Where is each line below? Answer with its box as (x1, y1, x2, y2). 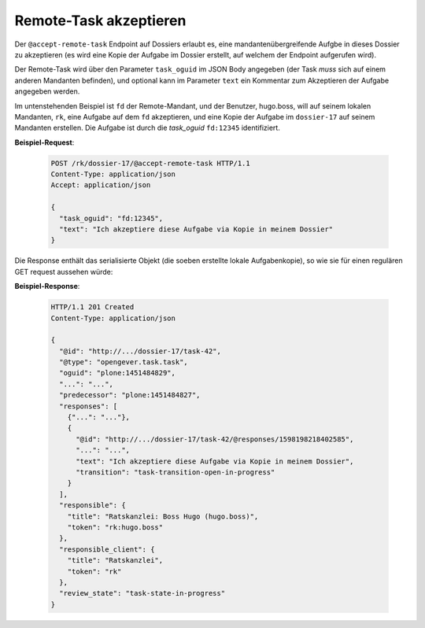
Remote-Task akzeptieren (14, 12, 187, 29)
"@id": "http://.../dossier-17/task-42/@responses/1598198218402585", (76, 434, 354, 444)
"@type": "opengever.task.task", (59, 358, 188, 367)
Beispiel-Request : (14, 138, 75, 147)
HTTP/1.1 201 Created (50, 303, 135, 312)
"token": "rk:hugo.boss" (67, 523, 164, 531)
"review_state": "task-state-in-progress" (59, 589, 226, 598)
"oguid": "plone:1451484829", (59, 368, 176, 378)
